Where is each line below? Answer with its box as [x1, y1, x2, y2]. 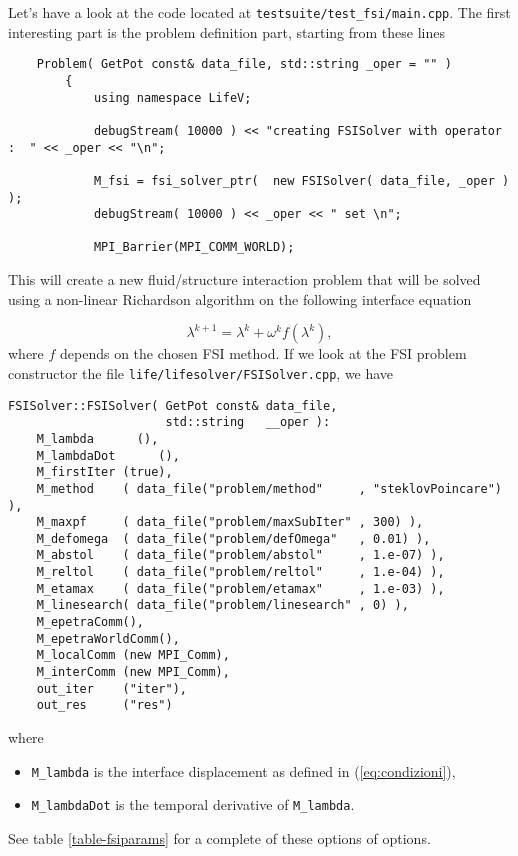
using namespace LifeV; [93, 90, 252, 105]
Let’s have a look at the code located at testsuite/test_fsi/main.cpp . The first [8, 2, 511, 22]
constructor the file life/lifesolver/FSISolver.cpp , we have [8, 362, 394, 383]
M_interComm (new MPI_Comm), [36, 665, 230, 680]
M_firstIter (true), [36, 465, 173, 480]
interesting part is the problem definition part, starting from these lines [8, 21, 445, 42]
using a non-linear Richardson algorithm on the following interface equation [8, 288, 472, 309]
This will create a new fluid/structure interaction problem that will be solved [8, 269, 481, 290]
